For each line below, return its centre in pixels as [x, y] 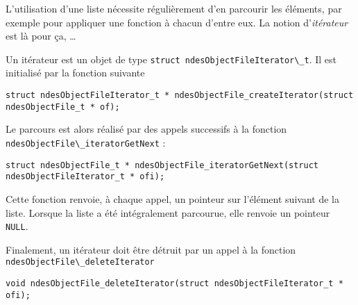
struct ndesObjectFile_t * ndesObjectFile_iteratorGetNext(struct [162, 165]
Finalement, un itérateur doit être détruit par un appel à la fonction [151, 249]
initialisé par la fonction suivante [75, 73]
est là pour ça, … [41, 36]
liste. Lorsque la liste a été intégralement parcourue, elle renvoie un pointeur [168, 212]
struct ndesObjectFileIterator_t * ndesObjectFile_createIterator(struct [180, 96]
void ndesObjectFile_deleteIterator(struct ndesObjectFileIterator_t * [174, 283]
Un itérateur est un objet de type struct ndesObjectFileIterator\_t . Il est [171, 59]
